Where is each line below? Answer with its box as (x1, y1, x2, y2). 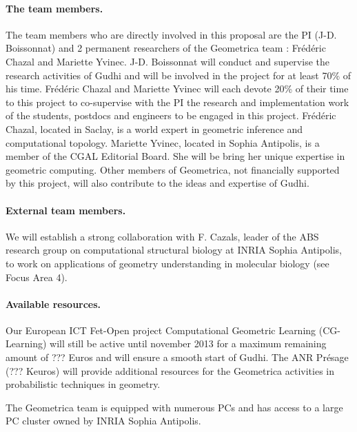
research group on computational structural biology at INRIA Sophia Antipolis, (6, 243, 342, 257)
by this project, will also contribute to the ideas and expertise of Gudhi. (6, 176, 309, 190)
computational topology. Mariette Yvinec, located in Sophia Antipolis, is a (6, 135, 320, 150)
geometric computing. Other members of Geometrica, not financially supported (6, 162, 340, 176)
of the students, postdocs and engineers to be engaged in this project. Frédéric (6, 108, 336, 123)
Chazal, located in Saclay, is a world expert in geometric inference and (6, 121, 303, 136)
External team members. (6, 203, 126, 217)
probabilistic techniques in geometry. (6, 377, 161, 391)
